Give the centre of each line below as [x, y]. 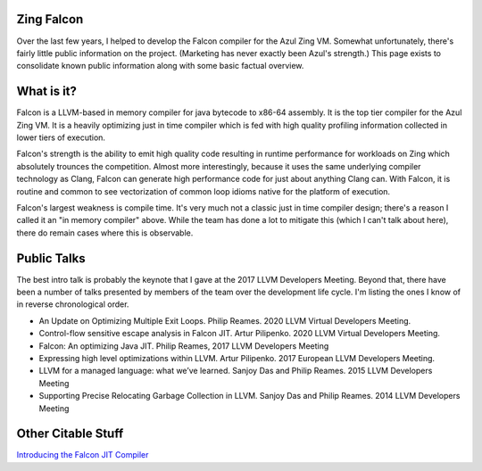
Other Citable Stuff [70, 434]
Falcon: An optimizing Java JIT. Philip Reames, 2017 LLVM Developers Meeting [184, 346]
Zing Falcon [50, 19]
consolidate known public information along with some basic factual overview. [160, 66]
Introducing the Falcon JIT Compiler [83, 455]
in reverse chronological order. [73, 304]
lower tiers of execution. [61, 137]
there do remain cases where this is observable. [105, 233]
